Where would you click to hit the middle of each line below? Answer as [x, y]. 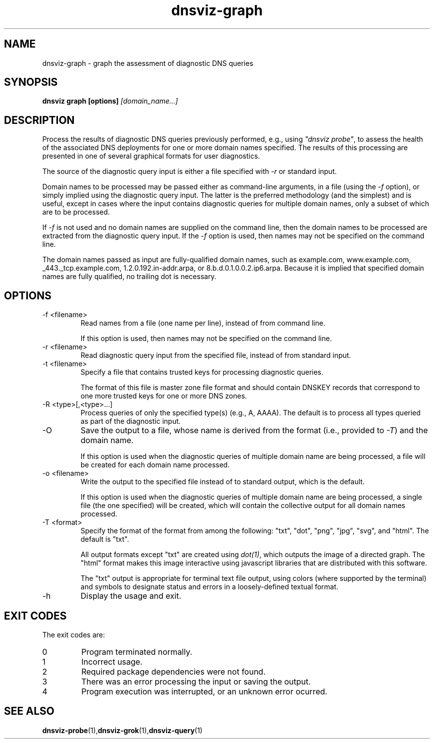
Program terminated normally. [137, 652]
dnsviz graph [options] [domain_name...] [110, 101]
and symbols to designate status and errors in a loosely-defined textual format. [209, 587]
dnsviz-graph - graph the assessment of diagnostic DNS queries [148, 63]
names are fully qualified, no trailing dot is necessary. [129, 277]
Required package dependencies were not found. [173, 671]
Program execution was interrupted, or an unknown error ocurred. [204, 691]
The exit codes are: [74, 634]
